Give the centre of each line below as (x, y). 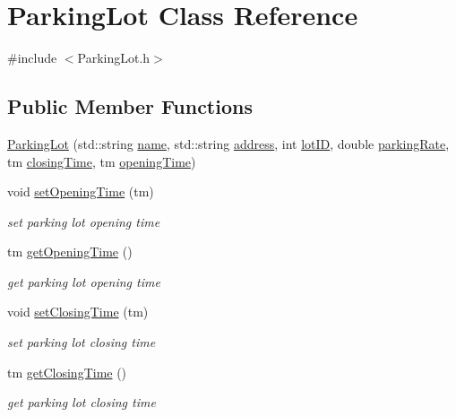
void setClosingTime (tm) (78, 312)
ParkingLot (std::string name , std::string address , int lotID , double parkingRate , (228, 143)
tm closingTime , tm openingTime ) (102, 161)
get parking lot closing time (82, 402)
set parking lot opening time (84, 221)
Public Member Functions (130, 106)
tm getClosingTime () (67, 372)
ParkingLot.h (114, 58)
